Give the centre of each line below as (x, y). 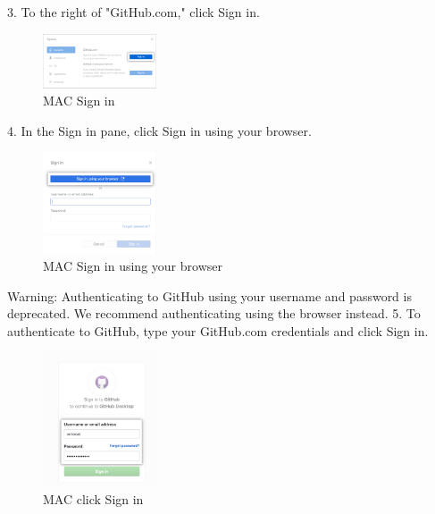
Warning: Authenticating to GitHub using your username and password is (209, 295)
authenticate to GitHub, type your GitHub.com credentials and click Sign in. (218, 330)
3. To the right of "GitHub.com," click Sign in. (134, 12)
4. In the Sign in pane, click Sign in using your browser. (159, 130)
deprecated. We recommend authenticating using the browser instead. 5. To (214, 313)
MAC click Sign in (93, 498)
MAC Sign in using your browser (133, 266)
